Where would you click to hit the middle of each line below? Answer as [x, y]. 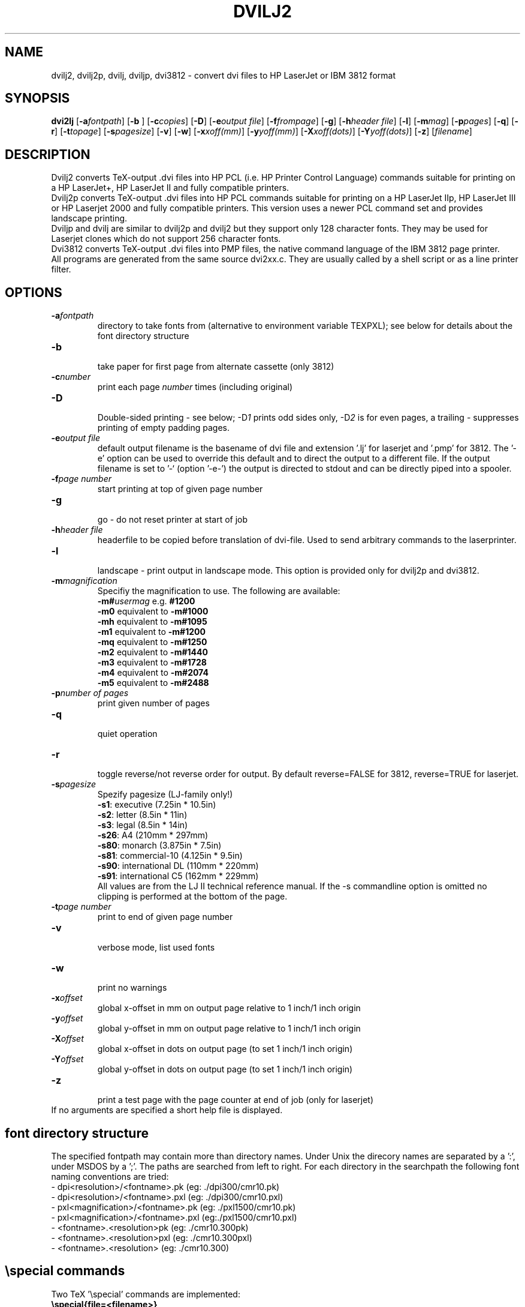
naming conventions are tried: [110, 1176]
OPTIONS [34, 292]
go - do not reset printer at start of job [173, 520]
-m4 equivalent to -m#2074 [153, 673]
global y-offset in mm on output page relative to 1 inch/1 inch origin [229, 1029]
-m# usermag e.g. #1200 [146, 601]
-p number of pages [90, 693]
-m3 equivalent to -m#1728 [152, 663]
